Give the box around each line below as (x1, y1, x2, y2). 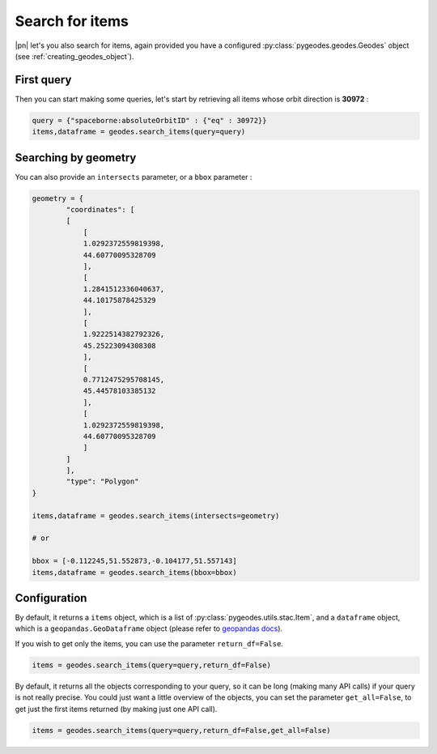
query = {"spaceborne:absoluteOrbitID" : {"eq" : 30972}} (32, 116, 267, 125)
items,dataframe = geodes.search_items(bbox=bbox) (32, 568, 238, 577)
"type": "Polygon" (66, 477, 139, 486)
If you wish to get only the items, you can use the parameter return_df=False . (15, 638, 283, 648)
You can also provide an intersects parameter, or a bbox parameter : (15, 172, 252, 181)
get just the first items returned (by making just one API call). (15, 704, 218, 714)
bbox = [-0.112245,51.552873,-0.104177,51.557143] (32, 556, 238, 566)
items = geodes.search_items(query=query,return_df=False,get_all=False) (32, 726, 331, 735)
